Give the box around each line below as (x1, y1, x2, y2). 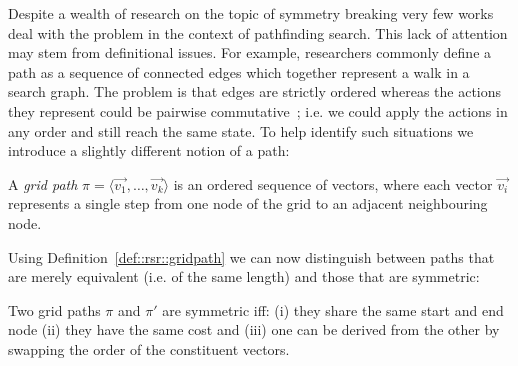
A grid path (8, 173, 78, 194)
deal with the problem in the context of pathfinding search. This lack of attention (8, 22, 508, 43)
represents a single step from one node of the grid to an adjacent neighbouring (8, 193, 488, 214)
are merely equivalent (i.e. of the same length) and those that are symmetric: (8, 266, 480, 287)
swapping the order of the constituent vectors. (8, 338, 290, 359)
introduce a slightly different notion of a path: (8, 140, 290, 161)
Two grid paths (8, 299, 101, 320)
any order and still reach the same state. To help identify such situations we (8, 120, 474, 141)
